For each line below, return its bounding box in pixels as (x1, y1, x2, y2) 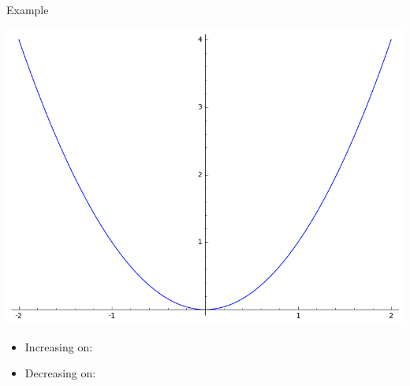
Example (6, 2, 49, 17)
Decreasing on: (24, 365, 96, 381)
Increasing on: (24, 338, 93, 354)
